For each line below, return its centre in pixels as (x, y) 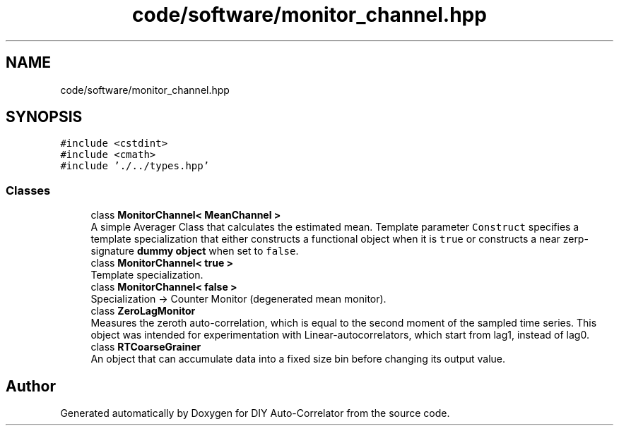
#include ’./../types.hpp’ (135, 166)
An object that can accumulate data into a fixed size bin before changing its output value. (298, 359)
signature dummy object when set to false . (195, 251)
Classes (28, 190)
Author (31, 386)
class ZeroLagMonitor (143, 311)
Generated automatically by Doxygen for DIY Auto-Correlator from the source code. (255, 413)
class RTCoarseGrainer (146, 347)
